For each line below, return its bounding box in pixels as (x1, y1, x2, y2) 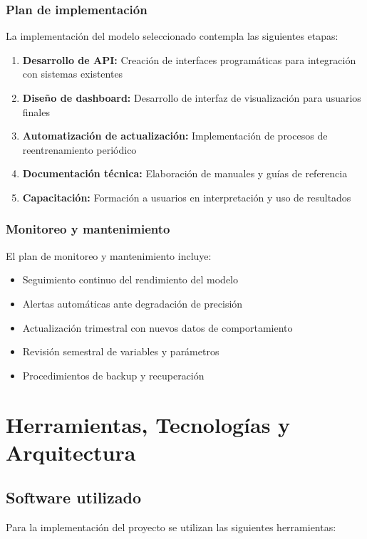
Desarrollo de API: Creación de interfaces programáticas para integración (22, 52, 356, 67)
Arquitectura (6, 437, 136, 466)
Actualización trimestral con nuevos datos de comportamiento (22, 320, 293, 335)
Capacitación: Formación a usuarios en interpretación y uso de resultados (22, 189, 351, 204)
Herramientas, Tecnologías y (6, 409, 291, 439)
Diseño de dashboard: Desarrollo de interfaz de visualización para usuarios (22, 90, 361, 105)
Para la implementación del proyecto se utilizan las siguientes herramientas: (6, 520, 336, 535)
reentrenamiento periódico (22, 142, 137, 157)
